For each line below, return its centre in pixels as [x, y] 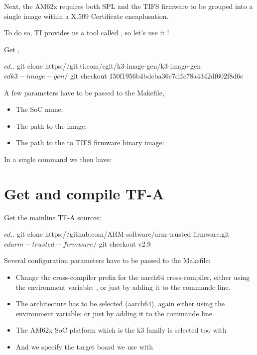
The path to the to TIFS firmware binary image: [90, 142]
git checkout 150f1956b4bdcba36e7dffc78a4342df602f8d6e [157, 75]
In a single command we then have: [58, 159]
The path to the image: [51, 126]
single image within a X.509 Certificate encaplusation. [86, 16]
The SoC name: [39, 109]
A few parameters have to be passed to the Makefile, [84, 92]
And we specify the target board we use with [84, 347]
